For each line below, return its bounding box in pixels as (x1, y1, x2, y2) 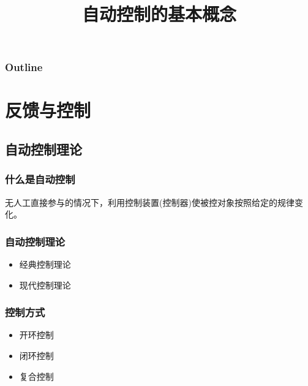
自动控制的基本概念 (81, 1, 236, 26)
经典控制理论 (19, 258, 71, 271)
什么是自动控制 (5, 172, 75, 187)
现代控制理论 (19, 278, 71, 291)
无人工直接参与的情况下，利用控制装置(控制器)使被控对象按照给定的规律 (5, 195, 295, 208)
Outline (5, 59, 43, 75)
